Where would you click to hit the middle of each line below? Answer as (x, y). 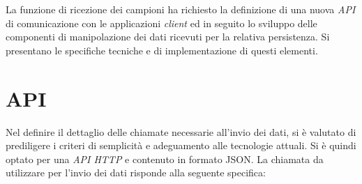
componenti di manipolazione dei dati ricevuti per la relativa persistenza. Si (168, 37)
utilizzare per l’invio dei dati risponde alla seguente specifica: (136, 172)
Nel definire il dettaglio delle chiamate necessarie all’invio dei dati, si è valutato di (181, 131)
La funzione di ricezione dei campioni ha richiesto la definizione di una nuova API (181, 9)
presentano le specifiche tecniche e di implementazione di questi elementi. (162, 50)
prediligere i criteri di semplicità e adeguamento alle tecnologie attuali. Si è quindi (181, 145)
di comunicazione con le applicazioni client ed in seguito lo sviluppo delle (161, 23)
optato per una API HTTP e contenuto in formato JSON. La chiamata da (165, 159)
